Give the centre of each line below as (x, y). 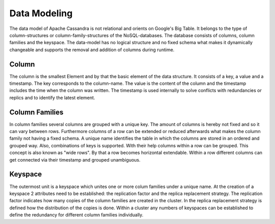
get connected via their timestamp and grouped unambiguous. (75, 159)
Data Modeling (41, 13)
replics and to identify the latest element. (52, 98)
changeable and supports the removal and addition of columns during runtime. (92, 50)
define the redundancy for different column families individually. (76, 215)
